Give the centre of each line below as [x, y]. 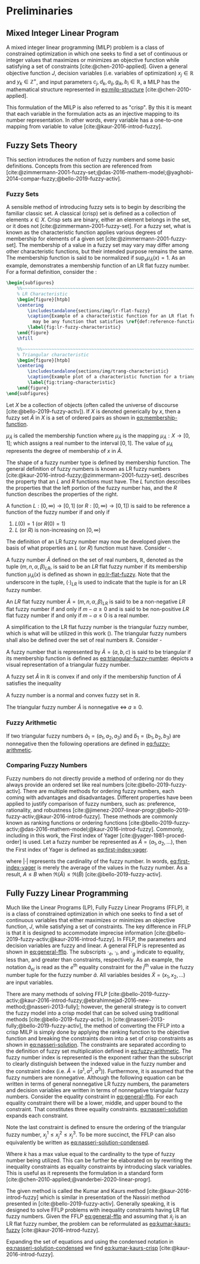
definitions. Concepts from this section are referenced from [79, 166]
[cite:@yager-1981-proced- [153, 835]
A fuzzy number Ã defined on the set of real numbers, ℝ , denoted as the [95, 560]
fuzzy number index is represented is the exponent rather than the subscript [100, 1058]
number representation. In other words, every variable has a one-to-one [94, 120]
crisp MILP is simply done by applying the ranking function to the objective [98, 1032]
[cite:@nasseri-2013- [139, 1019]
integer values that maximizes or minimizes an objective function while [93, 60]
